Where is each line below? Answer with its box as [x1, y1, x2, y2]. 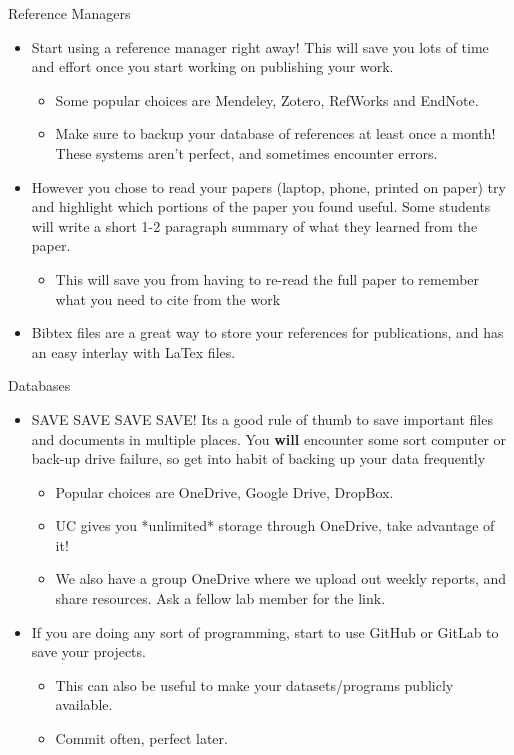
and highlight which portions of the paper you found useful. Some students [31, 196, 491, 217]
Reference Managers [8, 3, 131, 23]
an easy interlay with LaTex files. [31, 341, 236, 362]
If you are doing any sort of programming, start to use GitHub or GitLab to [31, 621, 499, 642]
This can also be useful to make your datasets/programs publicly [55, 674, 454, 695]
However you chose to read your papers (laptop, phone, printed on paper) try [31, 176, 506, 197]
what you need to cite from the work [55, 288, 281, 309]
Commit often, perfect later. [55, 728, 228, 749]
